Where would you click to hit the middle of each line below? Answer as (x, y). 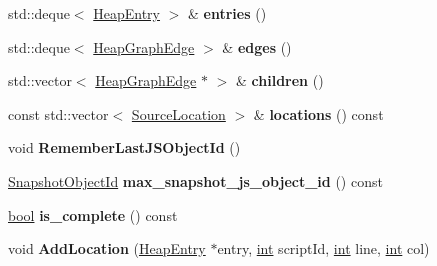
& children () (279, 80)
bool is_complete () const (93, 214)
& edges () (257, 46)
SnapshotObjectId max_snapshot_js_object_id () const (195, 180)
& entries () (227, 13)
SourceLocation (178, 113)
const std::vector (58, 113)
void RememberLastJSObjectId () (124, 147)
